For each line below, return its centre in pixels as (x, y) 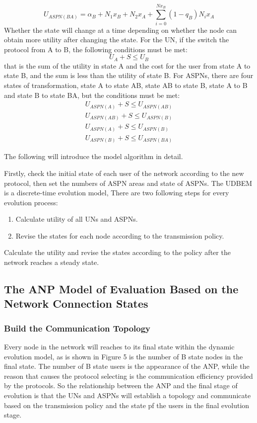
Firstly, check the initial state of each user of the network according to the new (124, 173)
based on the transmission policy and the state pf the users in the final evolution (127, 405)
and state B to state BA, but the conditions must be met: (92, 95)
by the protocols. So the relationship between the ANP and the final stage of (121, 385)
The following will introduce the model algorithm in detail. (94, 156)
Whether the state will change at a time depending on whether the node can (121, 30)
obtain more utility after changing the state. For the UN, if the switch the (117, 40)
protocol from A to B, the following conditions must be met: (96, 49)
